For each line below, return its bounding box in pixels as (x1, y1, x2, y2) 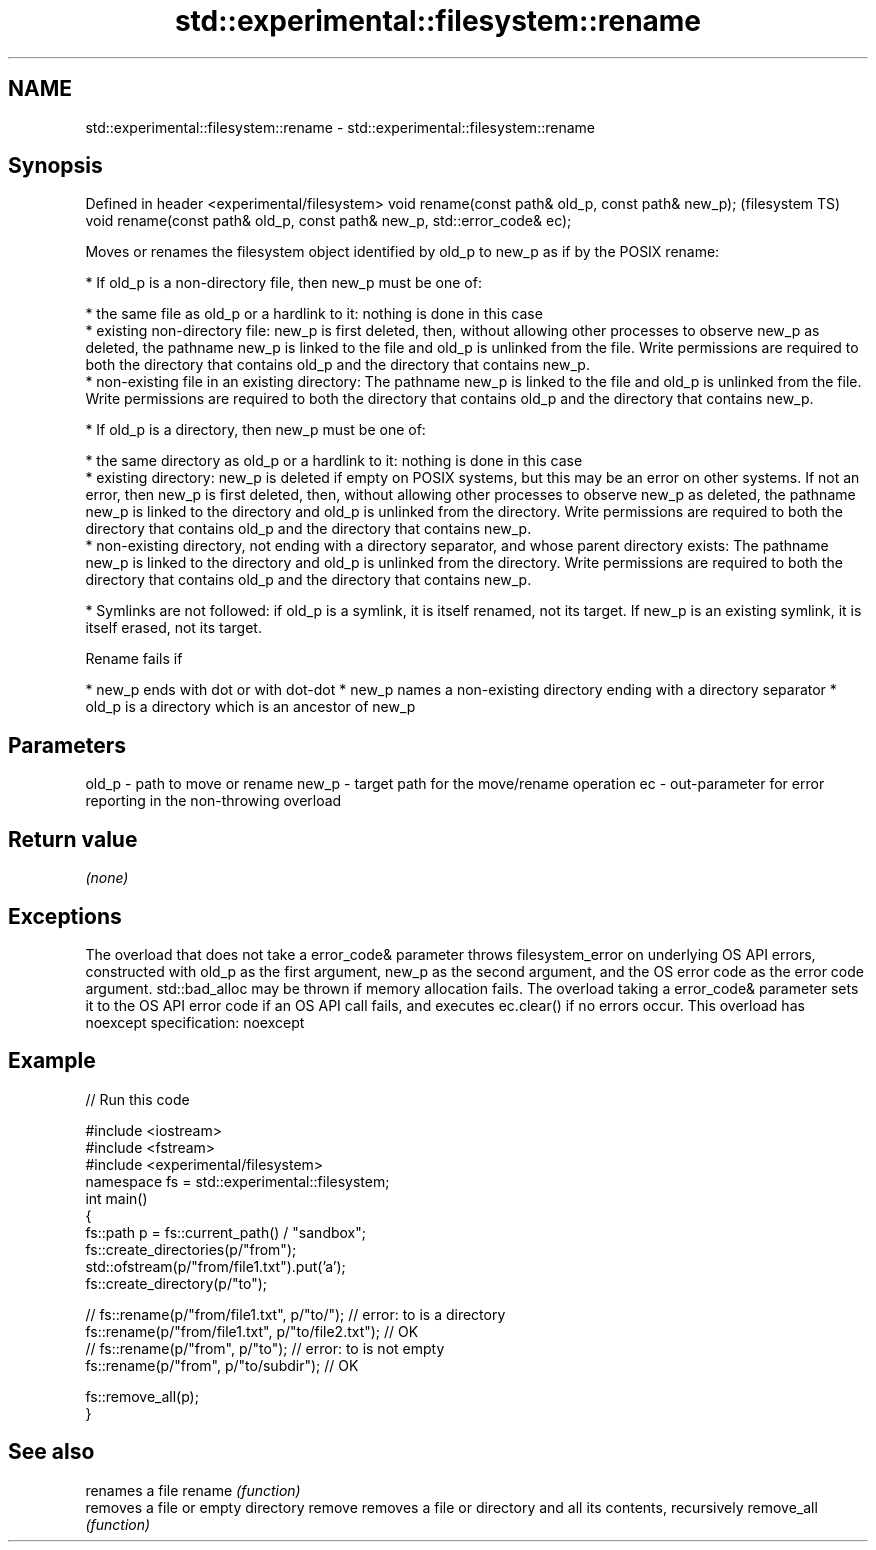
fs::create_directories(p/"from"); (85, 1240, 297, 1258)
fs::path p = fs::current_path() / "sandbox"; (85, 1223, 367, 1241)
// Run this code (85, 1090, 190, 1108)
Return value (8, 826, 138, 852)
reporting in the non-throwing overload (85, 792, 342, 810)
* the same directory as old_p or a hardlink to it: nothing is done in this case (85, 452, 583, 470)
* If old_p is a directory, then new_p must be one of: (85, 421, 426, 439)
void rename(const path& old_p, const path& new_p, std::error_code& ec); (85, 212, 572, 230)
